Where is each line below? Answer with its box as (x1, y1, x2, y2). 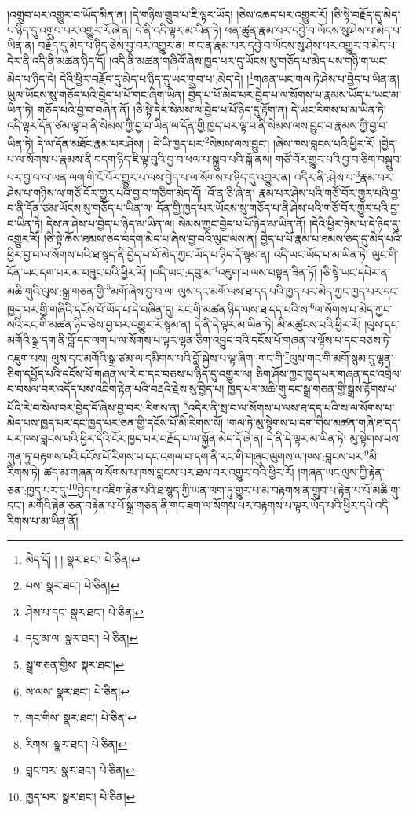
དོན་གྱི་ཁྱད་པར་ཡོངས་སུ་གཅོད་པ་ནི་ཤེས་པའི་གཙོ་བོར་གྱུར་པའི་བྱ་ (156, 200, 400, 216)
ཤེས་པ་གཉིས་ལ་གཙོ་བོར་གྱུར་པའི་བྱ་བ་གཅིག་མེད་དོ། (7, 184, 202, 200)
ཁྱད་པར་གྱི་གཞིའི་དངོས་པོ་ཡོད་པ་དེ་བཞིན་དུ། (7, 300, 174, 317)
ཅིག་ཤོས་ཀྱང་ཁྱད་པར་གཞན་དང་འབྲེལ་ (256, 365, 402, 381)
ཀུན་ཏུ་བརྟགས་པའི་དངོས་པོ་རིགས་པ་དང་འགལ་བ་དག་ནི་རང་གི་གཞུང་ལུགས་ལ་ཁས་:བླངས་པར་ (7, 447, 365, 464)
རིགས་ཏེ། (7, 463, 41, 480)
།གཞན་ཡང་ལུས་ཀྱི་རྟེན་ (298, 463, 385, 480)
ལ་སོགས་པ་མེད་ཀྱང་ (314, 300, 392, 317)
